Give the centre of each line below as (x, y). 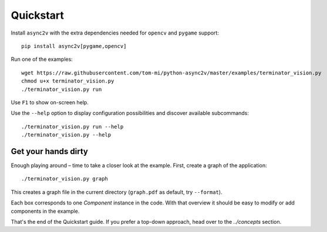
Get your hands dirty (49, 151)
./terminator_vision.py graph (65, 179)
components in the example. (45, 211)
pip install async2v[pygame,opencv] (74, 46)
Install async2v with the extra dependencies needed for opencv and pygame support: (115, 33)
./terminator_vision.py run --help (73, 127)
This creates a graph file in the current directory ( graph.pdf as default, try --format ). (117, 192)
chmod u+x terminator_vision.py (68, 81)
